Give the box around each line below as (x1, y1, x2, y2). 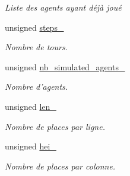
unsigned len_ (5, 100, 56, 112)
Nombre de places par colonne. (5, 159, 116, 172)
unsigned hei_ (5, 140, 56, 152)
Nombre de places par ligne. (5, 120, 105, 132)
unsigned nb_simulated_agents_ (5, 60, 125, 73)
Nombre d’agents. (5, 80, 68, 93)
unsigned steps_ (5, 21, 64, 33)
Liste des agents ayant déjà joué (5, 1, 122, 13)
